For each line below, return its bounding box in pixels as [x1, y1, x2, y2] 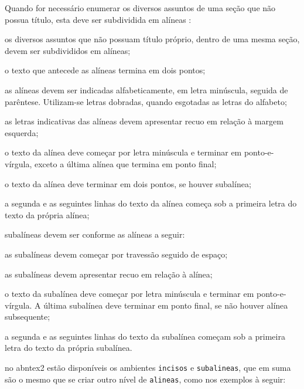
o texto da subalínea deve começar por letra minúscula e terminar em [5, 287, 254, 300]
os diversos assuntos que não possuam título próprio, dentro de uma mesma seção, [5, 33, 300, 45]
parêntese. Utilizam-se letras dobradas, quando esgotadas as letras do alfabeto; [5, 95, 287, 107]
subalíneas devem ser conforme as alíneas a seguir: [5, 228, 185, 241]
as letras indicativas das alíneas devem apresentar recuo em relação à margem [5, 115, 283, 127]
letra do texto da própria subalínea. [5, 341, 132, 354]
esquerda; [5, 126, 39, 138]
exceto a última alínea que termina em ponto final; [35, 157, 217, 170]
